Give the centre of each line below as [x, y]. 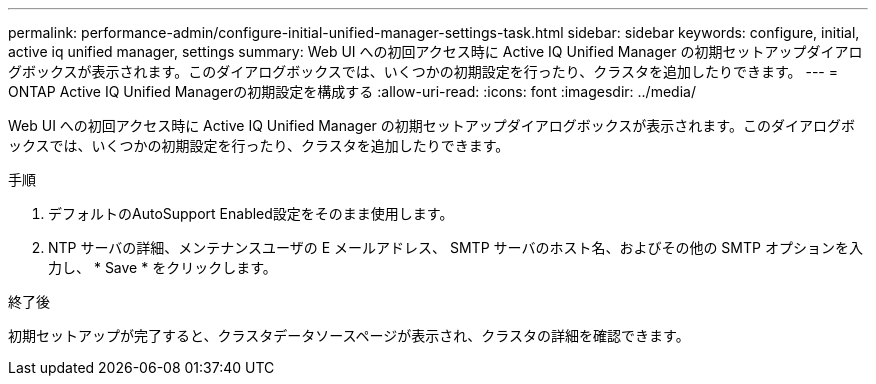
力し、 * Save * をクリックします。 [162, 267]
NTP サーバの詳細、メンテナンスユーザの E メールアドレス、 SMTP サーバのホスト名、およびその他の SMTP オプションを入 [455, 247]
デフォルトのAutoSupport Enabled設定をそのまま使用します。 [251, 213]
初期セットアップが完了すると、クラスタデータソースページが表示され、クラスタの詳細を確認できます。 [349, 335]
